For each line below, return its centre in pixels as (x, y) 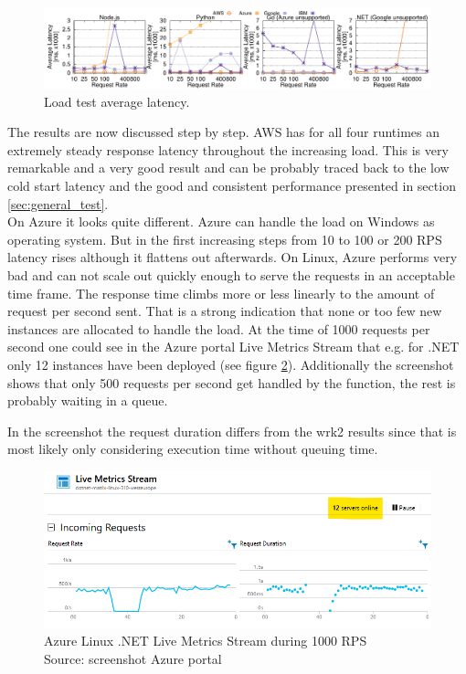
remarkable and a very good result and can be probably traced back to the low (228, 168)
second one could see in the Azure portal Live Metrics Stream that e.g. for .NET (233, 347)
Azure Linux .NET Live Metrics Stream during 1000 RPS (206, 641)
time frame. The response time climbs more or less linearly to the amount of (221, 293)
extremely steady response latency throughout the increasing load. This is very (228, 149)
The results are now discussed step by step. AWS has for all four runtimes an (223, 132)
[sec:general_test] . (58, 203)
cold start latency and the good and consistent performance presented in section (232, 185)
